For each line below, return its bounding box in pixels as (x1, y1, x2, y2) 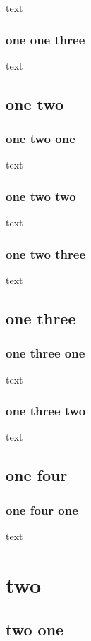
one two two (6, 187, 76, 204)
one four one (6, 501, 78, 518)
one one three (6, 30, 85, 48)
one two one (6, 130, 75, 147)
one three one (6, 344, 85, 362)
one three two (6, 402, 86, 420)
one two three (6, 245, 86, 262)
